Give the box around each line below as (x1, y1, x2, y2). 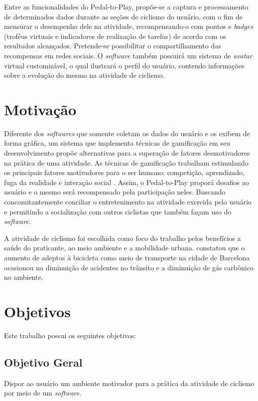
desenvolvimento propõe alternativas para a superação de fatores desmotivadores (4, 148, 250, 158)
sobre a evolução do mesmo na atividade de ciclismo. (4, 70, 165, 80)
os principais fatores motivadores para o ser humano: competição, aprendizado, (4, 167, 245, 178)
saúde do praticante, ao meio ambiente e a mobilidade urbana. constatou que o (4, 242, 245, 253)
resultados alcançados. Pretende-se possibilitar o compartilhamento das (4, 40, 221, 51)
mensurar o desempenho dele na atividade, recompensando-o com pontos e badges (4, 21, 253, 31)
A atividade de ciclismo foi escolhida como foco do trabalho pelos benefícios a (4, 232, 241, 243)
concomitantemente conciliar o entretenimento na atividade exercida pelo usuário (4, 197, 252, 207)
